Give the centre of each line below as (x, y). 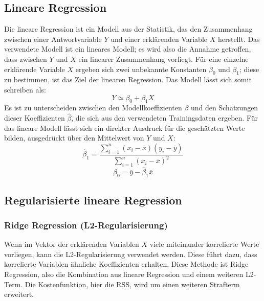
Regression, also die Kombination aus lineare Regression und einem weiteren (124, 274)
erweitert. (19, 294)
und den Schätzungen (225, 108)
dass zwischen (26, 59)
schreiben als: (25, 89)
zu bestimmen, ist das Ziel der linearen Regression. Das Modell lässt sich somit (128, 79)
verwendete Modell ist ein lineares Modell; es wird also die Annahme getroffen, (128, 49)
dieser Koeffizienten (35, 118)
